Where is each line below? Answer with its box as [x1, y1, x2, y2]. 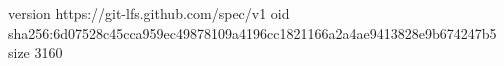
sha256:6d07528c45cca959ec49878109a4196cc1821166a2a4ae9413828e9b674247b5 [8, 22, 497, 43]
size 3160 [8, 42, 63, 63]
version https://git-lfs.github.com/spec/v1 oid [8, 3, 290, 23]
